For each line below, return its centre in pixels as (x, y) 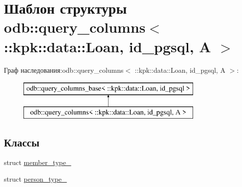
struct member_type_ (38, 162)
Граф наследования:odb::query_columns (64, 70)
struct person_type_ (35, 179)
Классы (22, 142)
